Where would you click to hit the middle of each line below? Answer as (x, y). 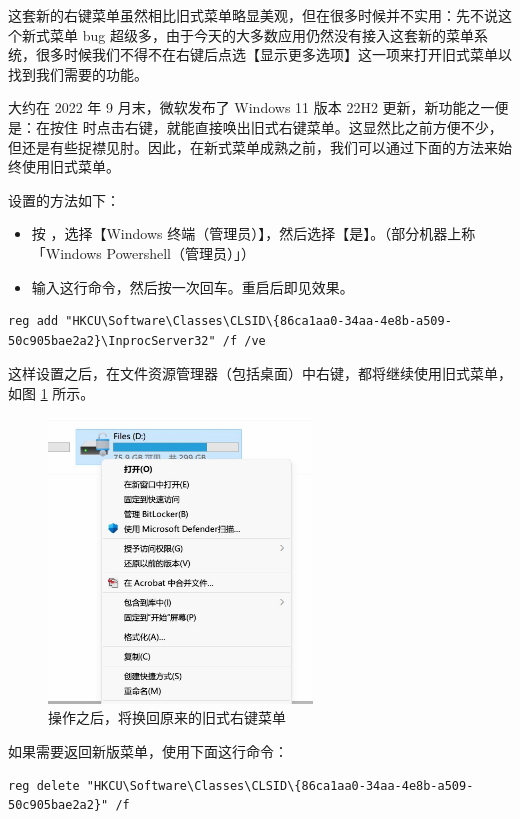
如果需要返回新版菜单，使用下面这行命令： (148, 750)
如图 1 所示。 (51, 392)
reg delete (44, 785)
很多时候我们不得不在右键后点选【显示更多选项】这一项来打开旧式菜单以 (273, 54)
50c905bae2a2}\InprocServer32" (112, 340)
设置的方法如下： (64, 199)
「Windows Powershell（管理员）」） (143, 252)
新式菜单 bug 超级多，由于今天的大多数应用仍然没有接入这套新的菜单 (247, 34)
